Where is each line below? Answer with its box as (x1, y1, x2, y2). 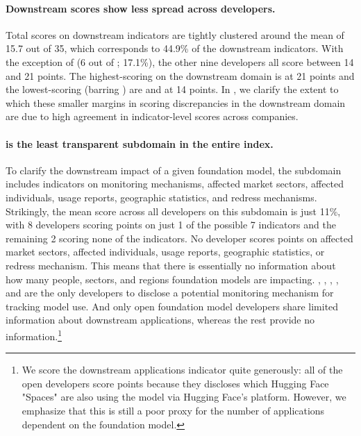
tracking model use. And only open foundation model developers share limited (6, 299, 339, 313)
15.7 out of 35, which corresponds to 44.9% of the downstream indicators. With (6, 41, 344, 56)
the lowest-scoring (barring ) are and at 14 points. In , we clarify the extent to (6, 82, 339, 97)
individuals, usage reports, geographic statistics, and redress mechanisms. (6, 190, 317, 204)
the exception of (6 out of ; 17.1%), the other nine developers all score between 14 (6, 54, 354, 69)
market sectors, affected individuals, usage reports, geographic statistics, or (6, 244, 325, 259)
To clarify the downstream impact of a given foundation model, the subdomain (6, 162, 342, 177)
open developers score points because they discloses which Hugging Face (22, 376, 329, 390)
